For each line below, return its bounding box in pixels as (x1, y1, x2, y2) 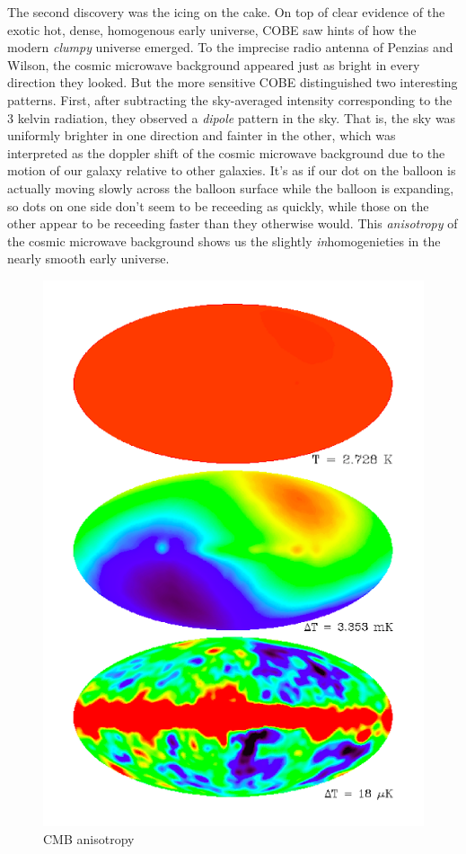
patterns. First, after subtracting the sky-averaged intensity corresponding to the (7, 90, 453, 109)
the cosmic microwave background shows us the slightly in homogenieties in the (7, 231, 441, 250)
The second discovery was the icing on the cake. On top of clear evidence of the (7, 3, 445, 21)
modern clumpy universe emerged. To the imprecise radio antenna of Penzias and (7, 38, 453, 57)
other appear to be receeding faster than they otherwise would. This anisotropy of (7, 214, 458, 233)
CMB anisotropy (43, 829, 135, 848)
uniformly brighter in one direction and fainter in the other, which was (7, 126, 396, 145)
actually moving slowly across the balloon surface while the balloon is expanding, (7, 178, 454, 197)
